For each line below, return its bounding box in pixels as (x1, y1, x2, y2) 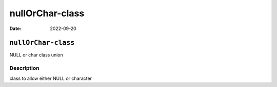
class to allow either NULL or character (9, 75, 92, 81)
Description (9, 65, 39, 72)
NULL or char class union (9, 52, 64, 58)
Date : (9, 25, 22, 32)
